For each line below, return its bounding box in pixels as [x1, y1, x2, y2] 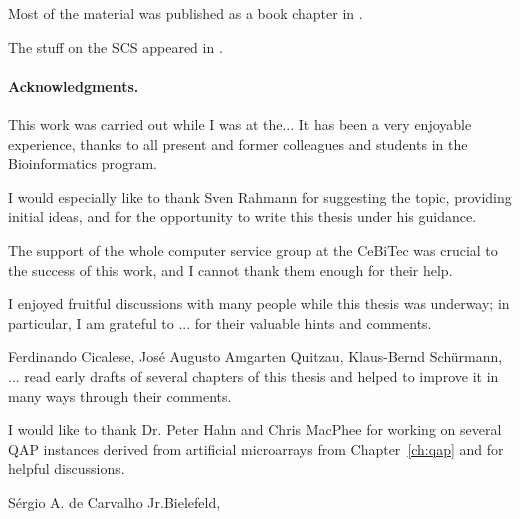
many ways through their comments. [8, 385, 232, 406]
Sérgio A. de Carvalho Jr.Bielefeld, [8, 491, 221, 512]
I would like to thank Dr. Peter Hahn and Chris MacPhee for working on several [8, 419, 502, 440]
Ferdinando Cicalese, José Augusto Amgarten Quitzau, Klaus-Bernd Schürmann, [8, 346, 503, 367]
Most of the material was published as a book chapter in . [8, 3, 363, 23]
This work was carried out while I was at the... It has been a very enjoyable [8, 113, 472, 134]
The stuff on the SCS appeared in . [8, 36, 223, 57]
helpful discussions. [8, 458, 125, 479]
